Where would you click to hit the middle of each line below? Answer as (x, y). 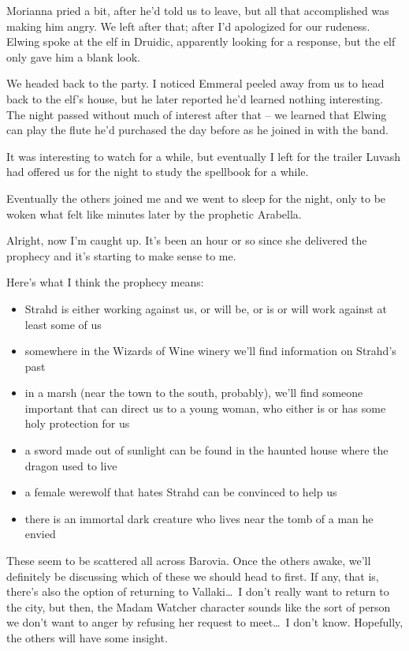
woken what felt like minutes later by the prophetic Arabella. (154, 213)
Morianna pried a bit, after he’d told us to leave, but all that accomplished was (198, 10)
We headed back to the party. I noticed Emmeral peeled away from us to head (195, 83)
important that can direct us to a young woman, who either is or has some (205, 408)
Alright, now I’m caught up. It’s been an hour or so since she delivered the (187, 240)
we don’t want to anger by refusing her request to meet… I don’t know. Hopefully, (205, 622)
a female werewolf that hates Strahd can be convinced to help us (181, 492)
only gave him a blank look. (73, 56)
